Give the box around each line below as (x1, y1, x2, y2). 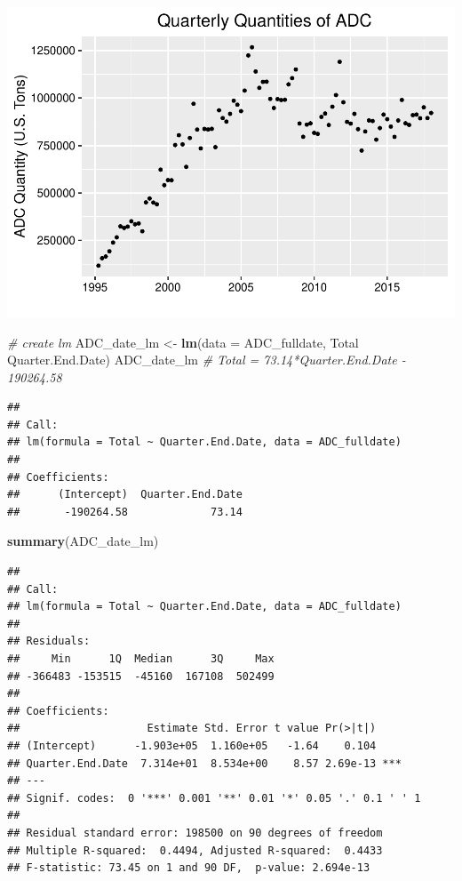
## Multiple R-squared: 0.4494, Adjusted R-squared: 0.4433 (7, 844, 383, 857)
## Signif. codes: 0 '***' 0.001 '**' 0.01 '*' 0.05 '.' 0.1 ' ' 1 (7, 791, 421, 805)
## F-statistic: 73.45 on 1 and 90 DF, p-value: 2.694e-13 (7, 861, 370, 875)
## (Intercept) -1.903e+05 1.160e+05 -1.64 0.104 (7, 739, 377, 752)
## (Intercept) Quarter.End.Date (7, 488, 243, 501)
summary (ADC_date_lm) (7, 532, 159, 550)
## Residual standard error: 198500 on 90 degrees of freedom (7, 826, 383, 839)
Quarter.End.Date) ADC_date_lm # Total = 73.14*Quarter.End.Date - (7, 350, 406, 369)
